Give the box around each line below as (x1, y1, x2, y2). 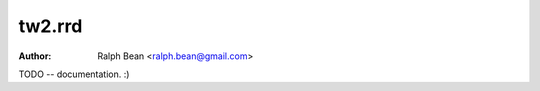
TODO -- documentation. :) (18, 68, 130, 80)
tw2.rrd (18, 15, 83, 37)
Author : (18, 50, 52, 62)
